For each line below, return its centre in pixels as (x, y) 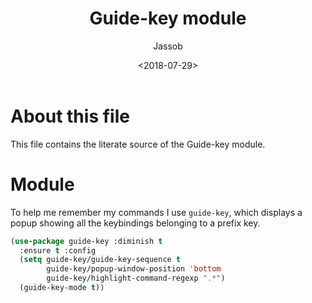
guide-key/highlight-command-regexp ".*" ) (136, 278)
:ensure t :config (58, 250)
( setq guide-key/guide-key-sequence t (100, 260)
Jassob (168, 46)
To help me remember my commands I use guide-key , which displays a (156, 212)
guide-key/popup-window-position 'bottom (134, 269)
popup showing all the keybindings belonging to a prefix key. (135, 223)
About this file (70, 116)
